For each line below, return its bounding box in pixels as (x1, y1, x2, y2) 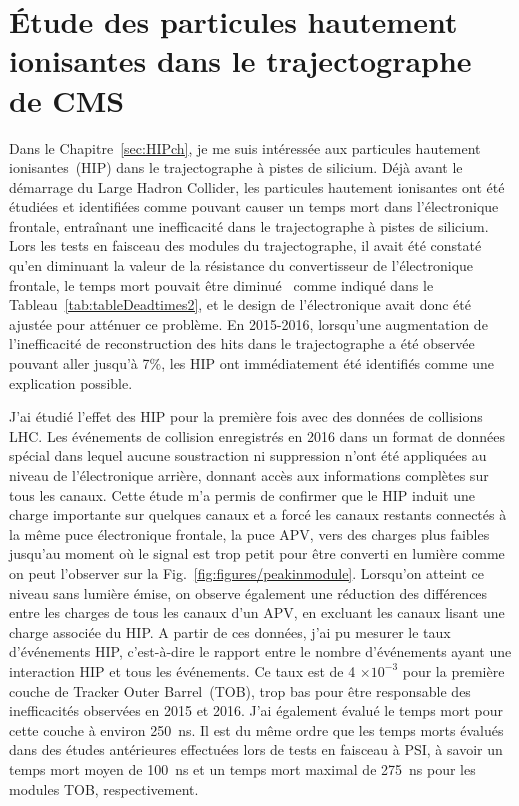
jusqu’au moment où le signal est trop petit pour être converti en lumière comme (9, 543, 505, 564)
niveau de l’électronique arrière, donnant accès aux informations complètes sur (9, 465, 489, 485)
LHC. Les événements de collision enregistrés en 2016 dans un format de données (9, 425, 506, 446)
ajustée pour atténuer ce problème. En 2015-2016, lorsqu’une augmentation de (9, 313, 488, 334)
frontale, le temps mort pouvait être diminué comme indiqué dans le (9, 274, 434, 295)
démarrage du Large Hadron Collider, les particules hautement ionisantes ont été (9, 176, 505, 197)
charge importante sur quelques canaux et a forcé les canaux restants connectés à (9, 504, 507, 525)
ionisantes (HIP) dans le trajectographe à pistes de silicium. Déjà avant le (9, 157, 463, 178)
